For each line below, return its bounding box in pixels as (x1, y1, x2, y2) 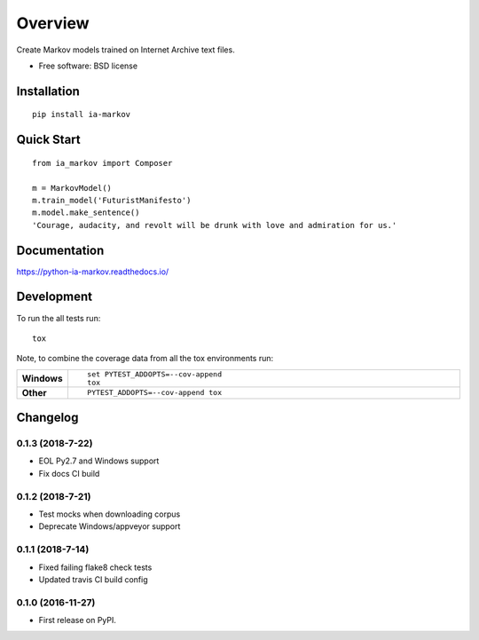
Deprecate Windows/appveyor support (38, 521, 181, 532)
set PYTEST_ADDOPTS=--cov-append (87, 369, 222, 379)
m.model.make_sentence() (32, 208, 140, 217)
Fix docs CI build (38, 468, 100, 478)
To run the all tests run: (16, 312, 101, 323)
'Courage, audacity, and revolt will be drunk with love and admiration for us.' (32, 220, 397, 230)
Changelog (16, 410, 79, 425)
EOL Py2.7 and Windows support (38, 455, 160, 466)
